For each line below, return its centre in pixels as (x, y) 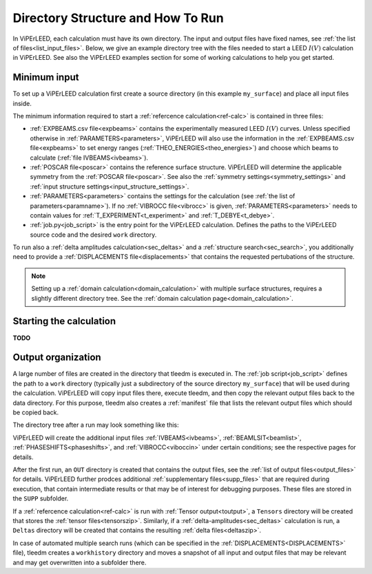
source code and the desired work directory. (93, 235)
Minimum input (46, 77)
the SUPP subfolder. (41, 498)
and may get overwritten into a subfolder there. (80, 562)
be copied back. (35, 412)
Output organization (57, 358)
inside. (22, 103)
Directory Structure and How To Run (118, 18)
